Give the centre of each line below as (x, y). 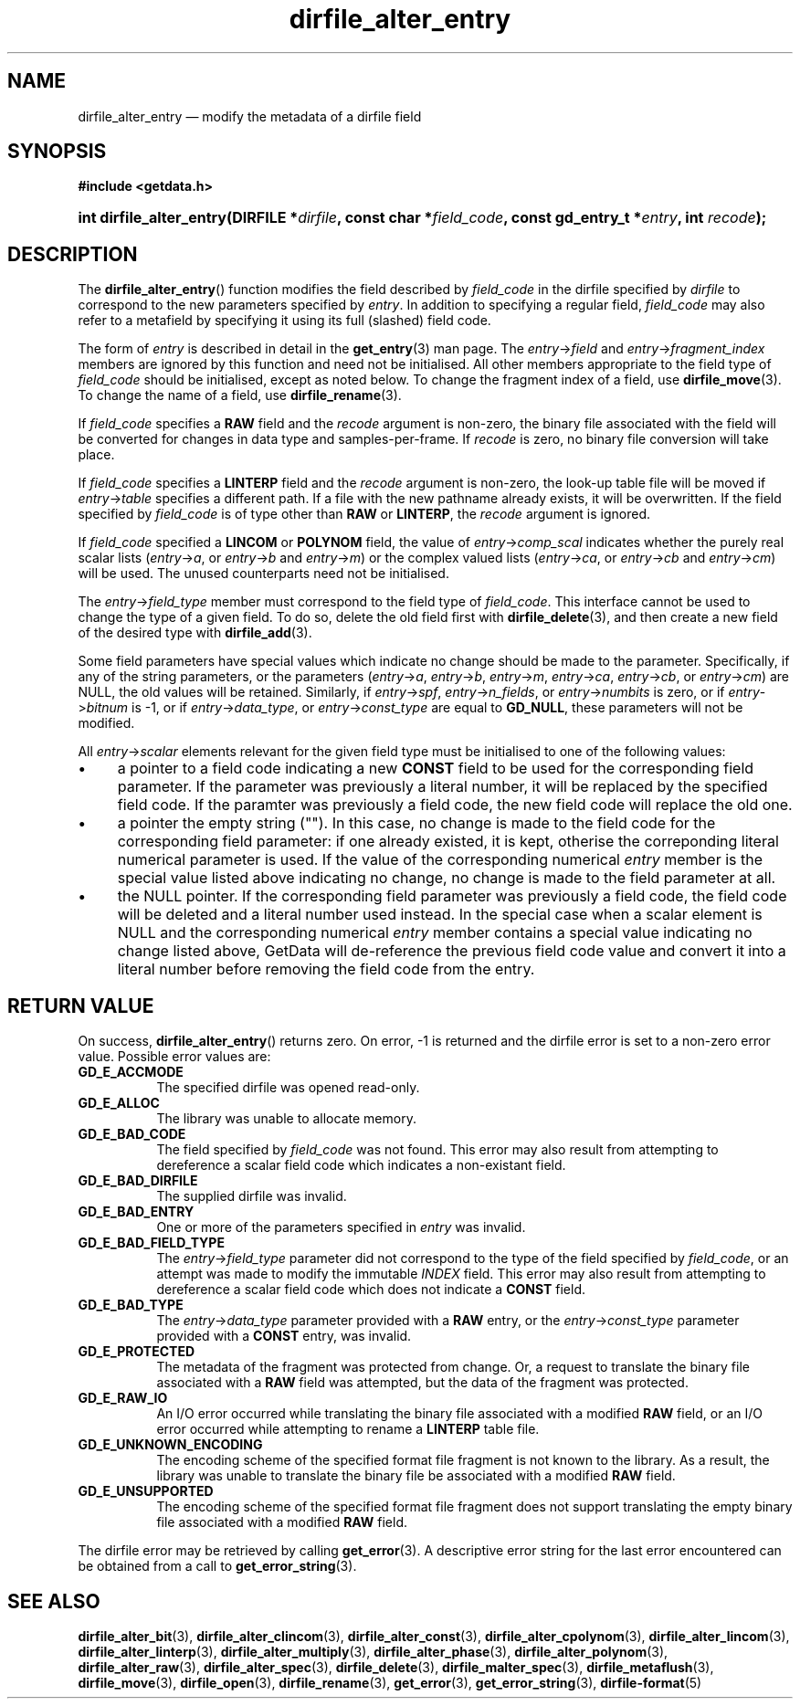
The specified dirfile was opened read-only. (288, 1088)
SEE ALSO (54, 1601)
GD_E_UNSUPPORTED (146, 1491)
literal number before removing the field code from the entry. (326, 969)
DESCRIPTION (73, 254)
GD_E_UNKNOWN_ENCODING (170, 1445)
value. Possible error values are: (174, 1057)
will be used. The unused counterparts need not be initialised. (263, 574)
